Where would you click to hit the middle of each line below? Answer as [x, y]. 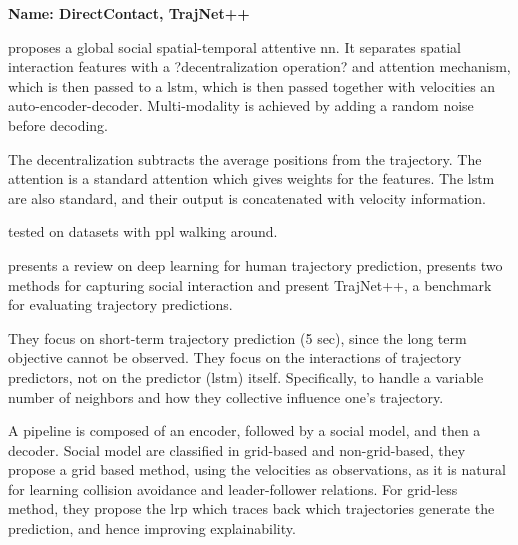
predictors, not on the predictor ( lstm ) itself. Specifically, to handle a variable [246, 376]
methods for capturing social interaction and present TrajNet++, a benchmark [250, 284]
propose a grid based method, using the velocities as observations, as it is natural [257, 469]
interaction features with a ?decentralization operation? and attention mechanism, [259, 66]
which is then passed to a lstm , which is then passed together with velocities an [252, 85]
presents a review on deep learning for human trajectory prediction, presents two [255, 264]
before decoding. [58, 124]
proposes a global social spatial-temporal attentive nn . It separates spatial [234, 46]
